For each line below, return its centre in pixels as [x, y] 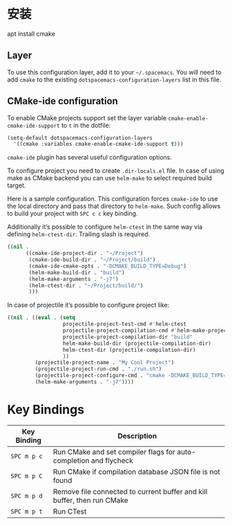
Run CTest [70, 511]
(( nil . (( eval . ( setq [41, 318]
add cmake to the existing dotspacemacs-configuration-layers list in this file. [114, 79]
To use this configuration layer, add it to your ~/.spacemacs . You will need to [115, 72]
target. [17, 185]
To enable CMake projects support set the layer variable [87, 117]
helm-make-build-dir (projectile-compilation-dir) [137, 343]
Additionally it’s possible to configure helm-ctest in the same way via [105, 227]
